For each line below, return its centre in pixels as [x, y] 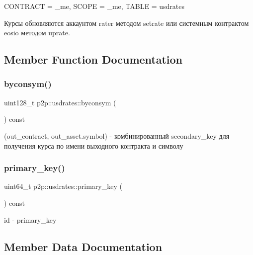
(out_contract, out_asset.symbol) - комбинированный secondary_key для [117, 135]
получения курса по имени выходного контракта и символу [94, 145]
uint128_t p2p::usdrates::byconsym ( [60, 102]
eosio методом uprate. [37, 33]
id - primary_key [30, 219]
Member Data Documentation [83, 246]
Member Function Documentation [93, 59]
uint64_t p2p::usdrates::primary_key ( [63, 186]
